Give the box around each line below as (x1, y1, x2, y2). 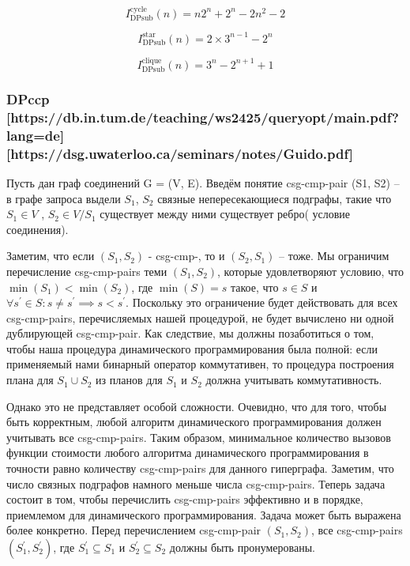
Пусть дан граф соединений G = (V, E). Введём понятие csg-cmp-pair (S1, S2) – (6, 174, 400, 191)
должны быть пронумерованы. (169, 539, 315, 556)
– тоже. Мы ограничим (279, 247, 389, 264)
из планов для (96, 372, 163, 388)
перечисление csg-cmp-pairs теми (6, 262, 167, 279)
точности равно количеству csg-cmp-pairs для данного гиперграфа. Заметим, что (6, 460, 394, 477)
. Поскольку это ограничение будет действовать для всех (126, 294, 398, 311)
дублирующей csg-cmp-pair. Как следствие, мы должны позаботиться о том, (6, 325, 374, 341)
